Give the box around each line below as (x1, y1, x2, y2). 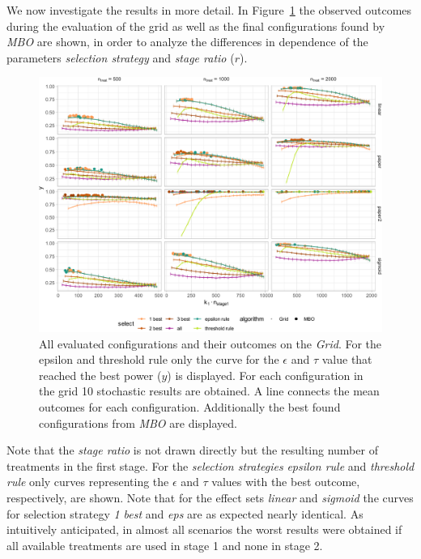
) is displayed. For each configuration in (167, 366, 364, 383)
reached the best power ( (39, 366, 162, 383)
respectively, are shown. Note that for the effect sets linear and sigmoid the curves (6, 489, 414, 506)
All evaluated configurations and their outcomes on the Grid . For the (39, 335, 382, 352)
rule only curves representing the (6, 473, 169, 490)
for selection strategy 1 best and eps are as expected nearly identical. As (6, 505, 364, 522)
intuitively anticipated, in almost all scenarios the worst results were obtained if (6, 521, 402, 538)
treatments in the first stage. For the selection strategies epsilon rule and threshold (6, 457, 415, 474)
